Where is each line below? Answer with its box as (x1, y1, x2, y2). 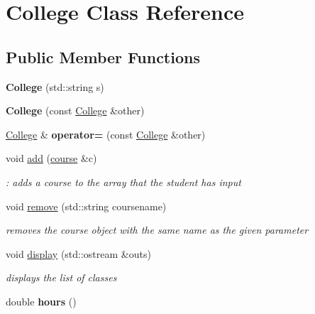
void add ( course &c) (6, 151, 97, 166)
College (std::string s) (6, 79, 104, 94)
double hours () (6, 293, 77, 308)
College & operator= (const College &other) (6, 126, 206, 141)
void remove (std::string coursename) (6, 198, 167, 213)
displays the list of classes (6, 270, 117, 285)
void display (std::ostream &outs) (6, 246, 151, 261)
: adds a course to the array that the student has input (6, 174, 241, 189)
